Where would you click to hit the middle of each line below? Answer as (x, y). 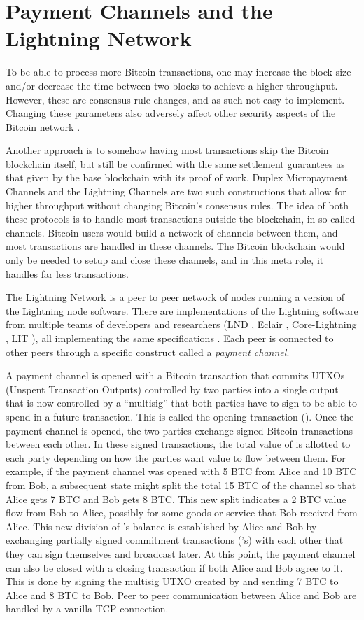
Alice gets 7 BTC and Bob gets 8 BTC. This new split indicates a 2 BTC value (176, 499)
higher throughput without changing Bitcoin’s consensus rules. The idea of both (177, 205)
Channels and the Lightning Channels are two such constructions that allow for (176, 191)
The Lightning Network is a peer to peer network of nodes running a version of (175, 297)
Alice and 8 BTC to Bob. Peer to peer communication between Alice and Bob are (181, 594)
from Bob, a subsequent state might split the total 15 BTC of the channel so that (181, 485)
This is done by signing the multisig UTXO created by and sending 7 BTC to (172, 581)
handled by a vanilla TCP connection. (87, 608)
